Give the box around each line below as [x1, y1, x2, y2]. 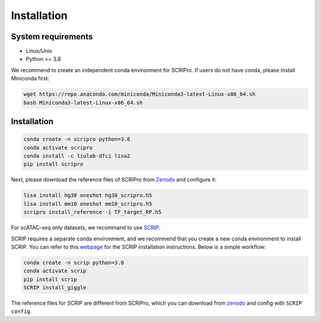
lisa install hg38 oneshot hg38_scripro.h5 [23, 192, 153, 199]
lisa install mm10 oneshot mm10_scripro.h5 [23, 200, 153, 207]
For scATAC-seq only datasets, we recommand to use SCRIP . [11, 224, 160, 232]
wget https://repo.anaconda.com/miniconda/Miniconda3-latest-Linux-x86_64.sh [23, 91, 256, 98]
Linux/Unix [26, 48, 53, 55]
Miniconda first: [11, 75, 50, 82]
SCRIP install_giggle [23, 285, 87, 291]
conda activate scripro [23, 144, 93, 151]
